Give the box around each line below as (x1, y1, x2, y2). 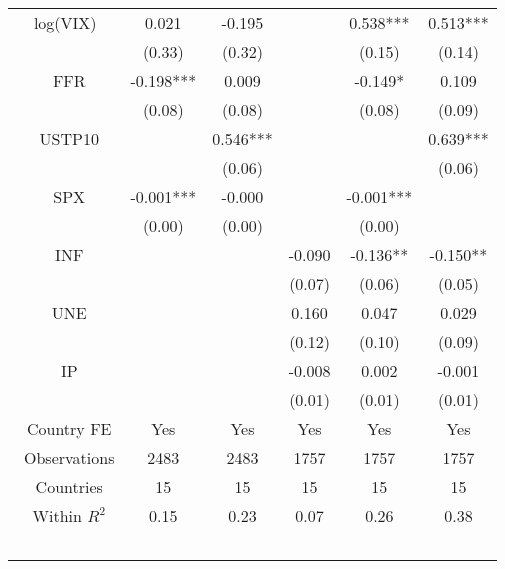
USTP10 (39, 127, 99, 150)
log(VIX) (33, 11, 97, 34)
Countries (35, 475, 103, 498)
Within (32, 504, 82, 527)
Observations (24, 446, 115, 469)
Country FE (26, 417, 112, 440)
